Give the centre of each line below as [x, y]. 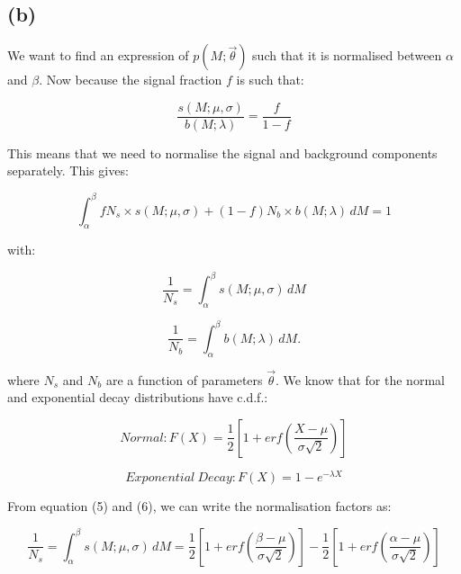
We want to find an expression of [98, 55]
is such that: [270, 80]
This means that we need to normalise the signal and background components [222, 152]
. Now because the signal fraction [131, 80]
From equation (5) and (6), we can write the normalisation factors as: [199, 506]
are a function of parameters [184, 379]
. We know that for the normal [360, 379]
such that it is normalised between [347, 55]
